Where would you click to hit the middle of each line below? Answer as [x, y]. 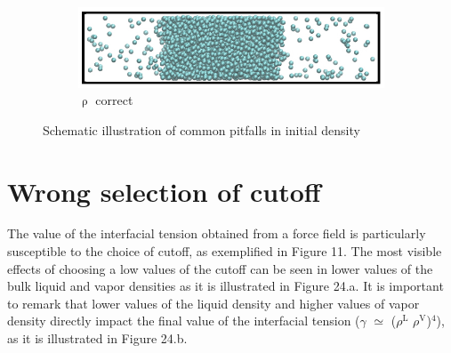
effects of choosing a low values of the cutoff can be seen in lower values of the [220, 268]
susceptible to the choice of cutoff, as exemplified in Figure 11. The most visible [225, 251]
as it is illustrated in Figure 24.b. [97, 338]
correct [114, 100]
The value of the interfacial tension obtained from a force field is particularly [217, 233]
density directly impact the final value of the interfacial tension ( [184, 321]
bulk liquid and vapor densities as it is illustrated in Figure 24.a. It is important [225, 286]
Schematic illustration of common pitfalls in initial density [201, 129]
